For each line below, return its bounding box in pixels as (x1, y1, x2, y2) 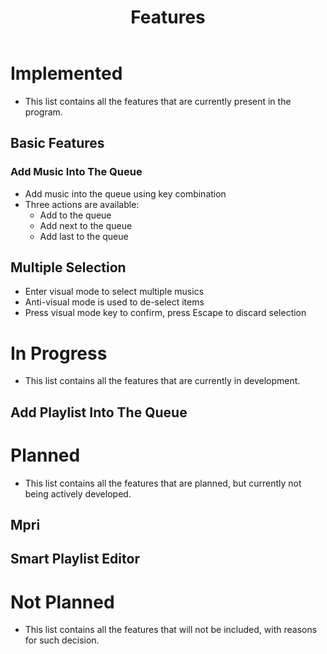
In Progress (10, 342, 108, 365)
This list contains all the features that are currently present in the (24, 95, 292, 107)
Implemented (10, 62, 123, 85)
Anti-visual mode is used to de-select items (24, 296, 205, 308)
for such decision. (24, 634, 100, 646)
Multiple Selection (10, 259, 127, 276)
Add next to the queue (39, 219, 133, 231)
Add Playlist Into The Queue (10, 404, 188, 421)
